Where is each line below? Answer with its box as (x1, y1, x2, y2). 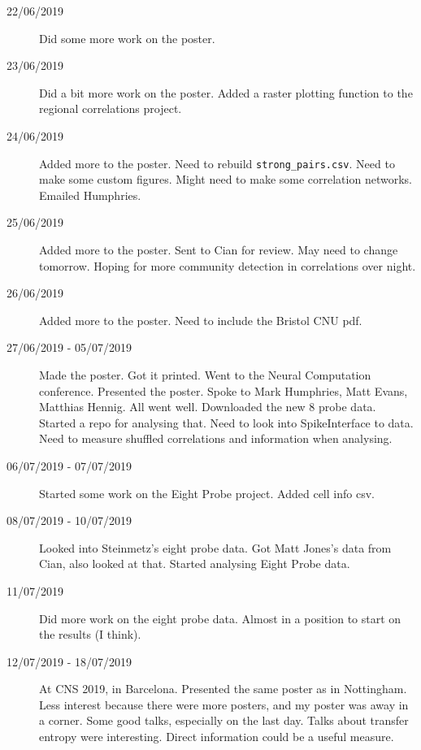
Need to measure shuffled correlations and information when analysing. (39, 430, 393, 447)
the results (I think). (39, 626, 141, 643)
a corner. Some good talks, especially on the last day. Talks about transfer (39, 712, 409, 729)
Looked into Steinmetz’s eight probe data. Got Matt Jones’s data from (39, 539, 392, 556)
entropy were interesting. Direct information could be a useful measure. (39, 728, 394, 745)
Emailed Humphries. (39, 186, 141, 203)
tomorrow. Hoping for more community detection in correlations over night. (39, 257, 416, 274)
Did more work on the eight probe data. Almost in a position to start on (39, 609, 401, 626)
